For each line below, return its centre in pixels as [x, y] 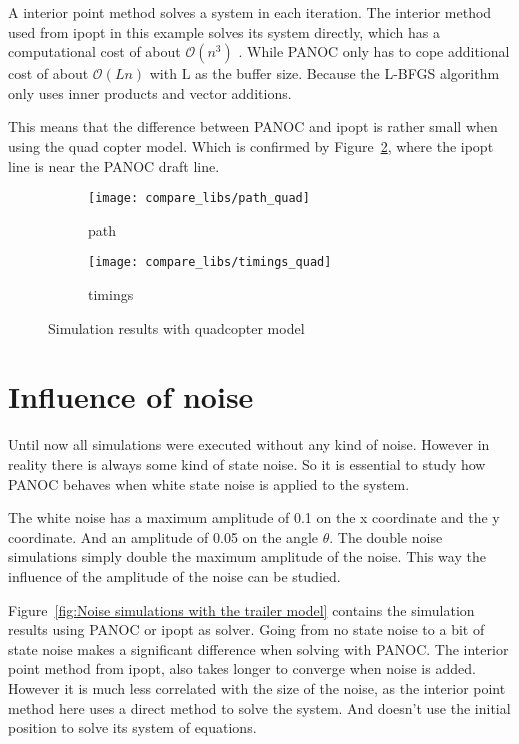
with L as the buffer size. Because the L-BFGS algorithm [324, 73]
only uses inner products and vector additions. [150, 92]
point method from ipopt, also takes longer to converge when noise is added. [242, 668]
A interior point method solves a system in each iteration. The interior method [250, 12]
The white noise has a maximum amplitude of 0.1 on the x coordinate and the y [254, 517]
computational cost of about [94, 51]
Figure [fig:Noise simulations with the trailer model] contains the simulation [241, 609]
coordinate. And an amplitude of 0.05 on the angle [163, 536]
